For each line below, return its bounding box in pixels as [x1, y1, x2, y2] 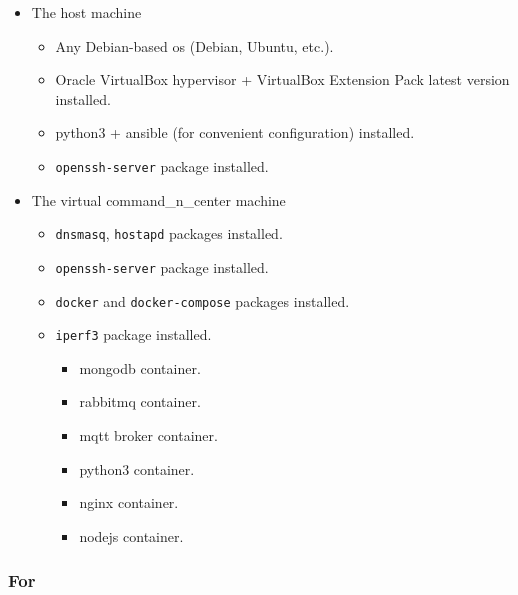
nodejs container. [79, 525, 184, 546]
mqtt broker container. [79, 425, 218, 446]
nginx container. [79, 492, 179, 513]
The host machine [31, 2, 142, 22]
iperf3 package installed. [55, 324, 212, 345]
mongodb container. [79, 357, 201, 378]
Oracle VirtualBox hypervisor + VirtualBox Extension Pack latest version [55, 69, 510, 90]
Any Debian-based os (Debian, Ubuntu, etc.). [55, 35, 334, 56]
